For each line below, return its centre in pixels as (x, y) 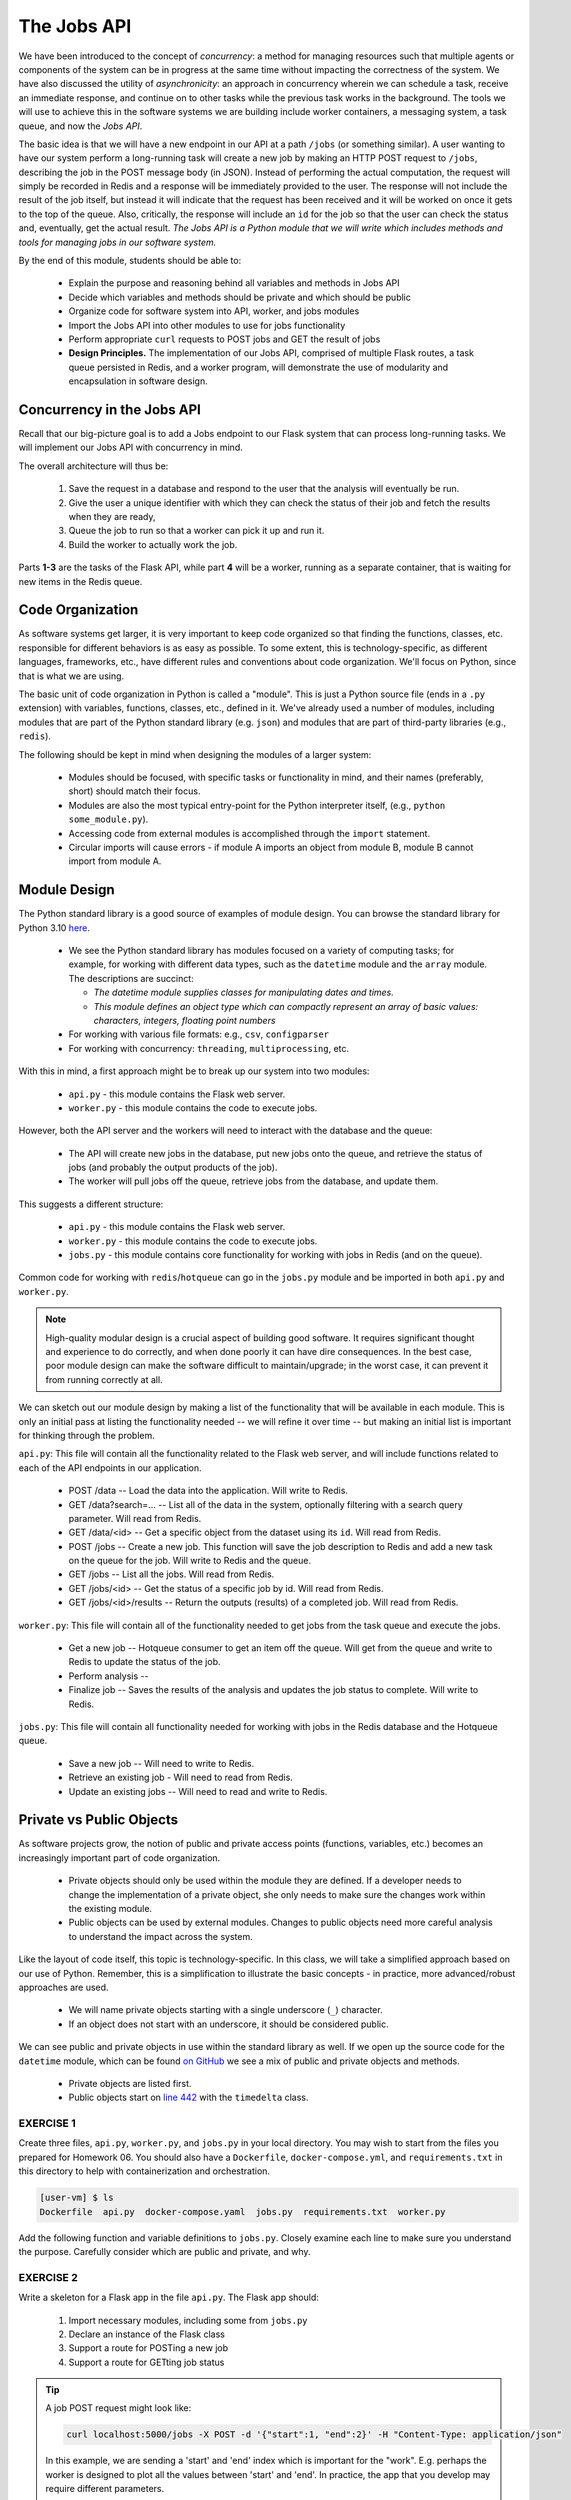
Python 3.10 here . (54, 927)
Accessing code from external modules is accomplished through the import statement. (249, 833)
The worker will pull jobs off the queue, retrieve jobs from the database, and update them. (253, 1181)
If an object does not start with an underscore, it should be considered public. (228, 2024)
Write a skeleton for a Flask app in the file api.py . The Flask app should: (169, 2297)
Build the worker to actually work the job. (153, 544)
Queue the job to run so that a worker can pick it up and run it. (196, 531)
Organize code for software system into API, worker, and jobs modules (214, 311)
